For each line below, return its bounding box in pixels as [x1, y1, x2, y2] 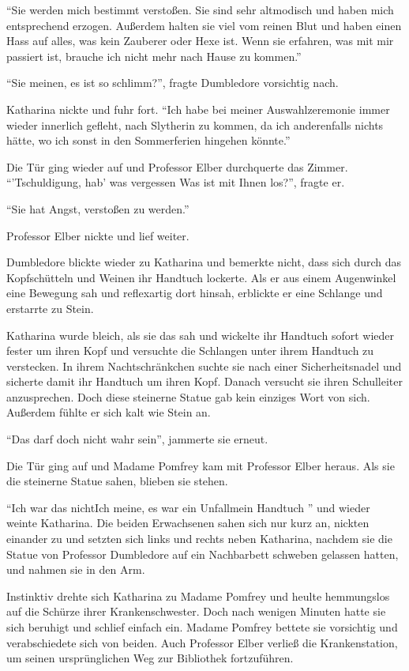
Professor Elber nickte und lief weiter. [6, 227, 189, 243]
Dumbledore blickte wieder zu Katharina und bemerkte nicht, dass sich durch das [6, 254, 402, 270]
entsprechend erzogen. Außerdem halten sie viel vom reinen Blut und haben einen [6, 17, 402, 33]
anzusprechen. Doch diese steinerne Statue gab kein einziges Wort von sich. [6, 388, 370, 405]
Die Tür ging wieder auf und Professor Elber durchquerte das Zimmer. [6, 158, 348, 175]
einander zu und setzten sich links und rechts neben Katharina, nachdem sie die [6, 530, 392, 547]
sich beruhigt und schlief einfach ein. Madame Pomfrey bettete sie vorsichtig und [6, 619, 398, 635]
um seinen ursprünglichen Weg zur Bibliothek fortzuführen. [6, 650, 294, 666]
